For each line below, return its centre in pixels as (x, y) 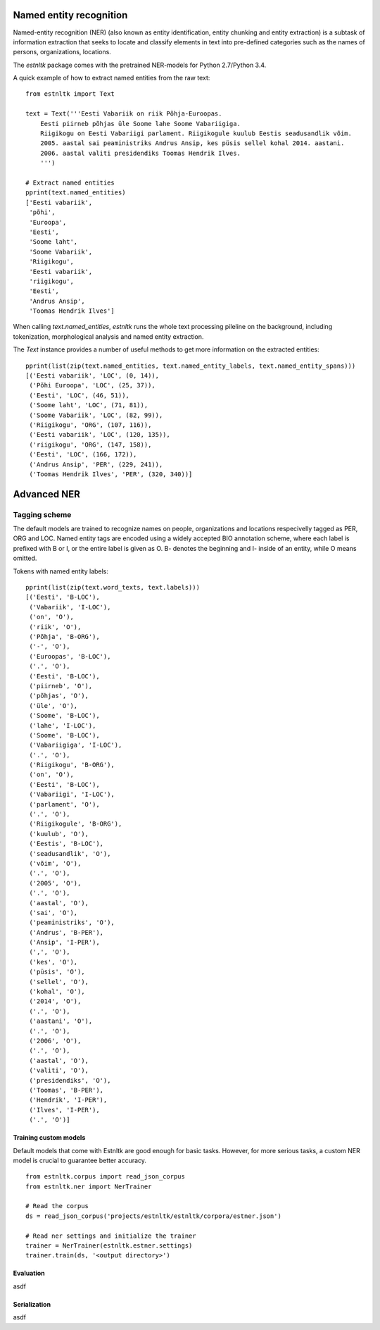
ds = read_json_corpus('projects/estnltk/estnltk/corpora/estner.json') (153, 1216)
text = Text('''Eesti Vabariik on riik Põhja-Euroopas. (124, 114)
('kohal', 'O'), (57, 992)
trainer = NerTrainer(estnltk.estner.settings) (109, 1246)
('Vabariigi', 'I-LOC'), (72, 795)
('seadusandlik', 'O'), (70, 853)
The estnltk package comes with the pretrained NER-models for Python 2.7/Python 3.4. (140, 65)
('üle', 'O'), (53, 706)
